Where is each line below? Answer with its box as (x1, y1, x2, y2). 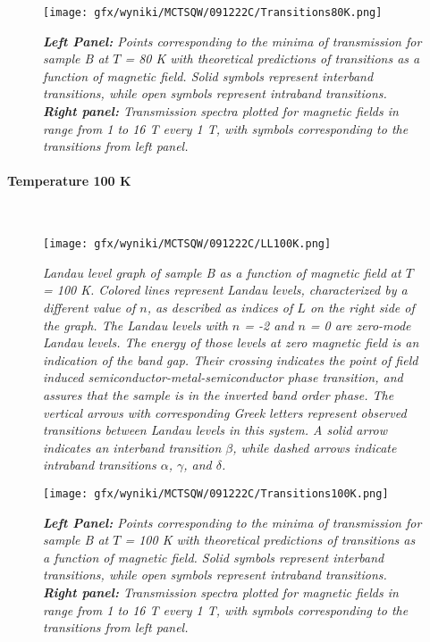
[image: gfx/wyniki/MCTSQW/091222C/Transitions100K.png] (43, 487, 389, 500)
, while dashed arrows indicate (232, 438, 397, 456)
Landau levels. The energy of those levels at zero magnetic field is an (43, 333, 419, 352)
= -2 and (244, 315, 294, 334)
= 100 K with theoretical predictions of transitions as (124, 530, 416, 549)
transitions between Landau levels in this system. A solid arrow (43, 421, 388, 439)
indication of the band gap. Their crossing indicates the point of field (43, 350, 418, 369)
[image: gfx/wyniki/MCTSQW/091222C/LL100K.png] (43, 238, 332, 251)
